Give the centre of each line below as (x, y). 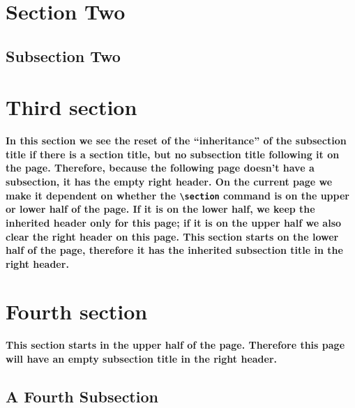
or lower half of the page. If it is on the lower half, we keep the (160, 209)
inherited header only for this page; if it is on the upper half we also (174, 222)
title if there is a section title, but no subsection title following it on (173, 154)
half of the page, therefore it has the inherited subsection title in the (174, 250)
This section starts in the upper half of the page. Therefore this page (175, 345)
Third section (71, 107)
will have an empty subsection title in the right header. (142, 358)
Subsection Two (63, 55)
